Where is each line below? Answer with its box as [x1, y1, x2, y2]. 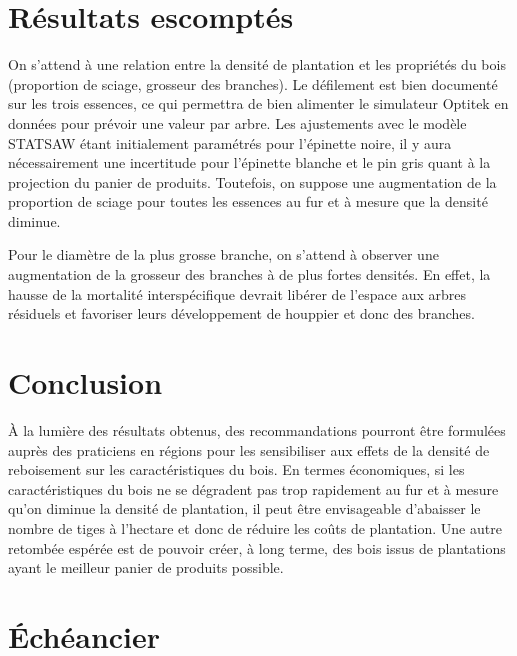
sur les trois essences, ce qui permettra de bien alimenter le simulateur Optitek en [8, 93, 509, 114]
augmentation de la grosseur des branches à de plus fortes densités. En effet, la [8, 264, 491, 285]
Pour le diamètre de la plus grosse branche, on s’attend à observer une [8, 244, 439, 265]
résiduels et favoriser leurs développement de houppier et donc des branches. [8, 303, 475, 324]
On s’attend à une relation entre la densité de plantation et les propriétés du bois [8, 54, 506, 75]
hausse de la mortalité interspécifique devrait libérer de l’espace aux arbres [8, 283, 466, 304]
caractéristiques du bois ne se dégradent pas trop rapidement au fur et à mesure [8, 478, 499, 499]
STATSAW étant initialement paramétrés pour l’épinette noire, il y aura [8, 132, 452, 153]
